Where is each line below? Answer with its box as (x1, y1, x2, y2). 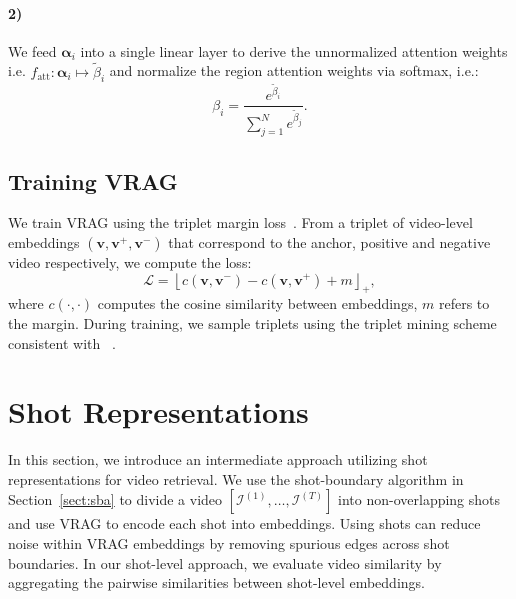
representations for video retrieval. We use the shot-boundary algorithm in (8, 468, 464, 489)
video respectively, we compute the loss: (8, 251, 252, 272)
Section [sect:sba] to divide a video (8, 489, 223, 510)
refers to (438, 293, 490, 314)
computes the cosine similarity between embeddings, (97, 293, 418, 314)
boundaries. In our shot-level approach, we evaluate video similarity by (8, 552, 442, 573)
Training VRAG (8, 165, 178, 196)
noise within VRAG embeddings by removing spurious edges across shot (8, 533, 450, 554)
